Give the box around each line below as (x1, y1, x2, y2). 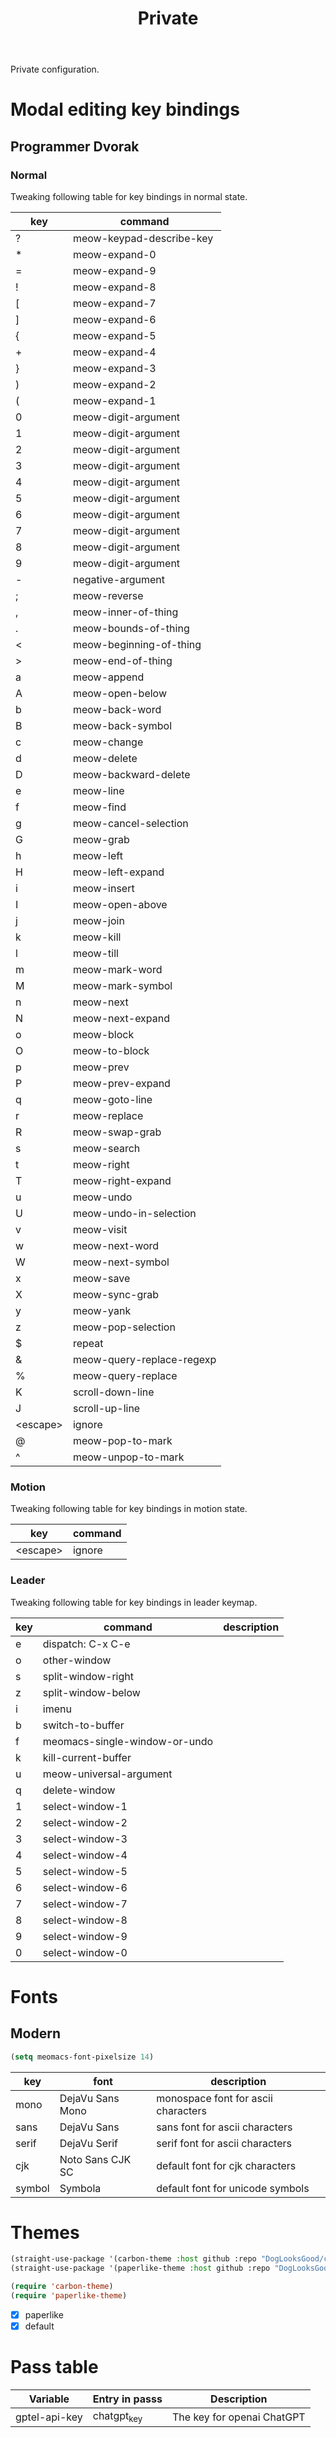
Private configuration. (10, 63, 100, 76)
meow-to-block (72, 1044, 150, 1058)
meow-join (72, 914, 125, 928)
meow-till (72, 947, 119, 961)
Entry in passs (92, 2392, 163, 2406)
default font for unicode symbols (156, 2181, 310, 2195)
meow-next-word (72, 1239, 160, 1253)
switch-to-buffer (42, 1718, 125, 1732)
